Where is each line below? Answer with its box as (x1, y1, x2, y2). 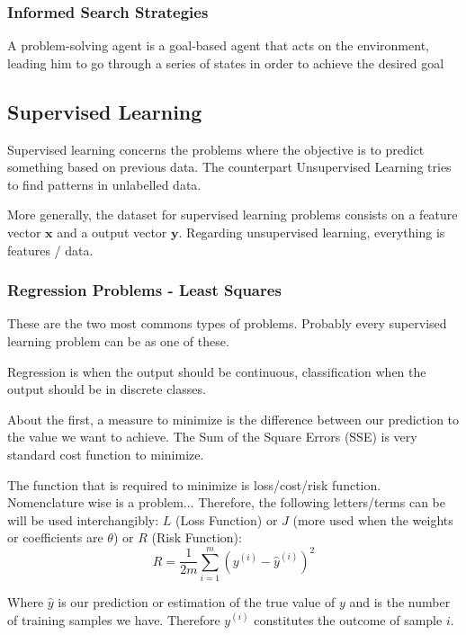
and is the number (349, 593, 451, 612)
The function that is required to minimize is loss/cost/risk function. (7, 475, 381, 494)
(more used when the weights (292, 510, 453, 529)
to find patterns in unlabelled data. (7, 174, 202, 193)
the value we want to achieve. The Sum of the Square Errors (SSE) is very (7, 427, 417, 446)
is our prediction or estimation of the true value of (58, 593, 336, 612)
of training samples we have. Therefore (7, 610, 220, 629)
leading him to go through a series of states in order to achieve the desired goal (7, 53, 444, 72)
